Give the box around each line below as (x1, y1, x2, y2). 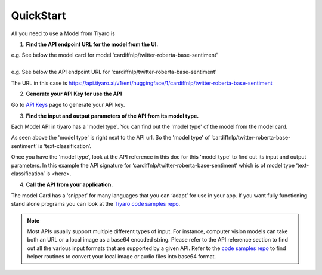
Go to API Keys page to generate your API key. (11, 101, 125, 109)
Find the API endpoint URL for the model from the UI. (26, 41, 159, 48)
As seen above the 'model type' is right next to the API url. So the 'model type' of (11, 134, 210, 141)
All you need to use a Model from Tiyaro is (11, 30, 116, 37)
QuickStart (11, 9, 66, 22)
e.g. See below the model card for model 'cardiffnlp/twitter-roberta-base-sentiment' (11, 51, 218, 59)
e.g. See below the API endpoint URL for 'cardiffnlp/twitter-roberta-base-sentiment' (11, 69, 217, 76)
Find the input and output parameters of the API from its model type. (26, 112, 199, 119)
